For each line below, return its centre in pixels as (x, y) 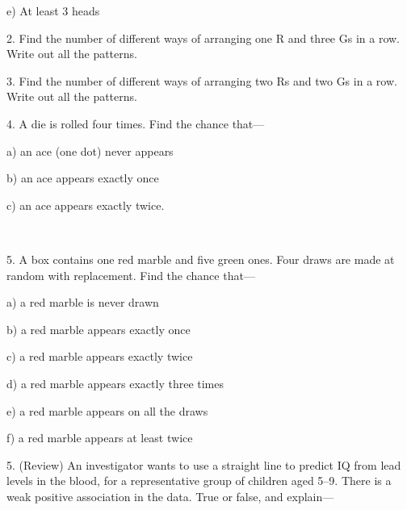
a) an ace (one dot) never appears (90, 150)
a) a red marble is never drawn (83, 302)
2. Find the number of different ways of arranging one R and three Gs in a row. (203, 38)
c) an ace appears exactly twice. (86, 205)
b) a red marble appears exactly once (99, 329)
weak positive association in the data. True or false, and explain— (170, 496)
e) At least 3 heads (53, 10)
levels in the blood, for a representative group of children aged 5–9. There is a (199, 481)
